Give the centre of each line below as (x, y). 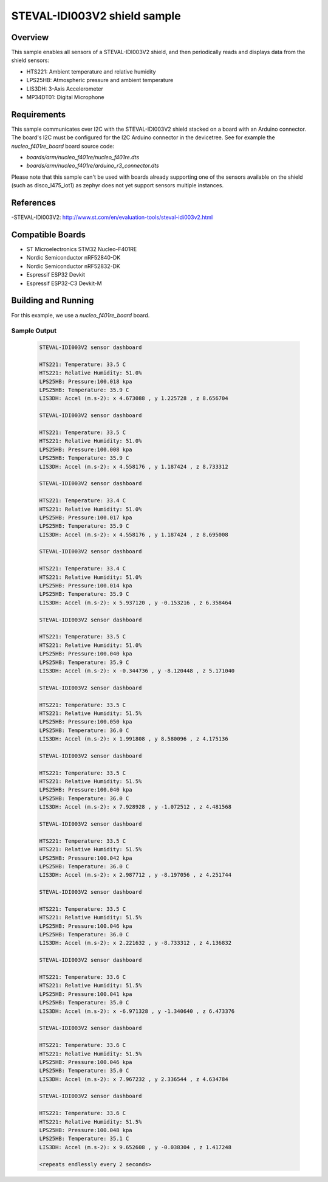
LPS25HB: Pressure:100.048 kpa (86, 1130)
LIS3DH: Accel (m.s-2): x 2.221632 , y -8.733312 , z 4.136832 (135, 943)
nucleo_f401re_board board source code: (63, 146)
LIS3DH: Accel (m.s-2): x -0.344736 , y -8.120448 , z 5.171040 (137, 671)
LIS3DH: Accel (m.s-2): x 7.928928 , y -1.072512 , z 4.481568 (135, 807)
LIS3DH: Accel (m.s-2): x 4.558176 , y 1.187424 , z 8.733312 (134, 466)
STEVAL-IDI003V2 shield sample (96, 16)
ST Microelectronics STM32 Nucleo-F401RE (82, 249)
